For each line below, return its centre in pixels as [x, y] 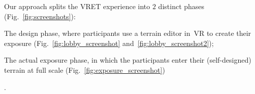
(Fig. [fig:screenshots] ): [40, 16]
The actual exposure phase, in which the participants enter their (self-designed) [128, 60]
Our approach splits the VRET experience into [77, 6]
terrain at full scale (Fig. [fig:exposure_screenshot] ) [85, 69]
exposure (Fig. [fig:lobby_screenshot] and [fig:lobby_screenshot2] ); [109, 43]
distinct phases [181, 6]
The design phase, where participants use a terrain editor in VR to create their [128, 33]
